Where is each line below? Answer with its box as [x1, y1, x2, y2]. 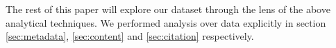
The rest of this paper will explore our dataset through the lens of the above [6, 2, 330, 16]
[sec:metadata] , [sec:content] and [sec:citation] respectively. [6, 29, 254, 43]
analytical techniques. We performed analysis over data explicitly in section [6, 15, 326, 29]
